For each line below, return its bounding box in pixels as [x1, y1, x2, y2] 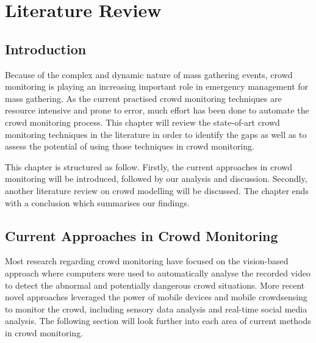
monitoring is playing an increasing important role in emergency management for [5, 80, 309, 93]
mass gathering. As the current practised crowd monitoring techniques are [5, 92, 282, 104]
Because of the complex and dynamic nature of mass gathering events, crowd [5, 68, 293, 81]
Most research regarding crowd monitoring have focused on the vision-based [5, 255, 289, 267]
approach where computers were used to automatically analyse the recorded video [5, 266, 311, 279]
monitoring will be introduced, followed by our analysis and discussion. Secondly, [5, 172, 307, 185]
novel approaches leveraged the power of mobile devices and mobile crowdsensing [5, 291, 307, 303]
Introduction [5, 39, 87, 58]
